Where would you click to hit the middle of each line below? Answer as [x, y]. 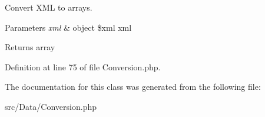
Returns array [30, 47]
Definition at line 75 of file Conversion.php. [83, 66]
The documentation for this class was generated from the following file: [133, 87]
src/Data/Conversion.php [51, 106]
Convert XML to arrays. [49, 7]
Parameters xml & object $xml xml [68, 27]
